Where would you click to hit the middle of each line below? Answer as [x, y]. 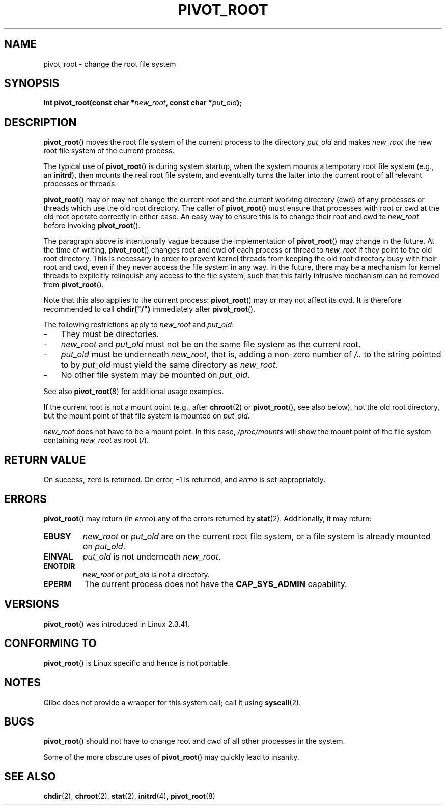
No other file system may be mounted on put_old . [155, 375]
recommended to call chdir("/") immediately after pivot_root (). [149, 309]
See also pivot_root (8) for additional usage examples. [134, 392]
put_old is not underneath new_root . [152, 556]
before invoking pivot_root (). [92, 226]
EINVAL [58, 556]
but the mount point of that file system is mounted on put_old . [147, 416]
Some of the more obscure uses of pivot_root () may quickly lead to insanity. [171, 757]
